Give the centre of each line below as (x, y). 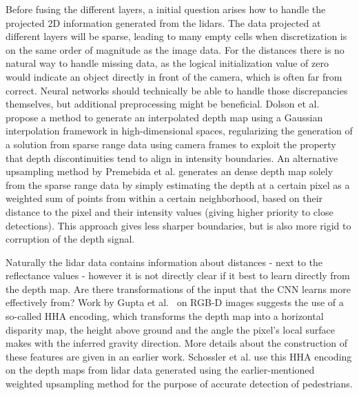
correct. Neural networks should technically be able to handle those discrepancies (177, 90)
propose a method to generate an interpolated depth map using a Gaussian (164, 117)
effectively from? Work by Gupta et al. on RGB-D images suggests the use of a (175, 302)
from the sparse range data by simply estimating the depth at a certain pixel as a (178, 184)
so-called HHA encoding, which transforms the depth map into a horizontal (165, 316)
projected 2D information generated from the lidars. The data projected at (163, 22)
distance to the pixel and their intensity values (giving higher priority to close (170, 211)
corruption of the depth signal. (70, 239)
